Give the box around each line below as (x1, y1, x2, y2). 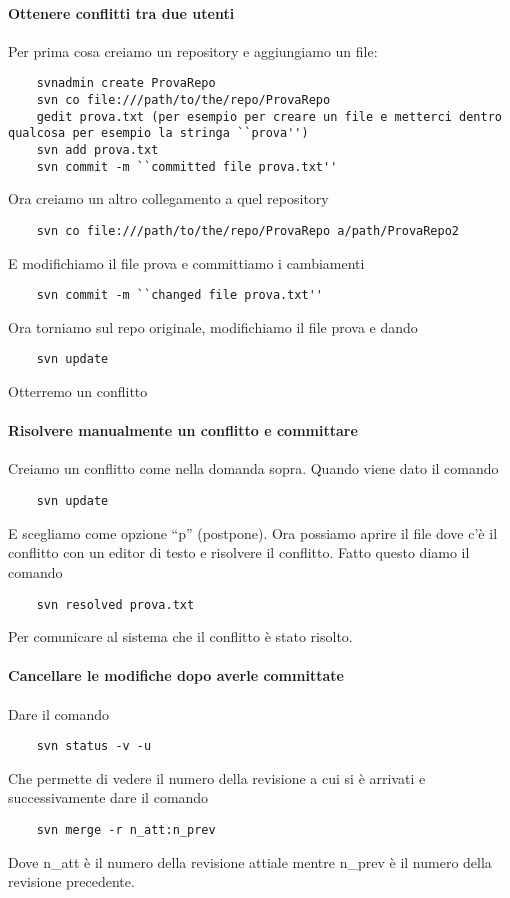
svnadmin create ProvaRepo (36, 76, 216, 91)
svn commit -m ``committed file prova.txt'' (36, 159, 338, 174)
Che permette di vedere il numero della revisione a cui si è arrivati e (8, 767, 426, 788)
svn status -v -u (36, 739, 152, 754)
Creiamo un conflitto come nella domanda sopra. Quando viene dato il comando (8, 458, 499, 479)
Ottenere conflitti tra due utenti (8, 2, 235, 23)
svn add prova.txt (36, 143, 159, 158)
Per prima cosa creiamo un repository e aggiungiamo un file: (8, 40, 378, 61)
